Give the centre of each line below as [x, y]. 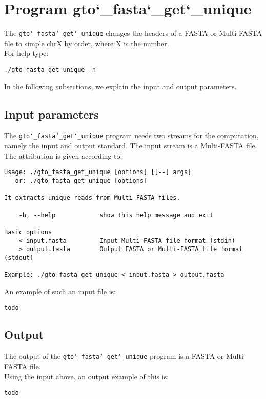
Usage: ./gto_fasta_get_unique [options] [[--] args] [98, 172]
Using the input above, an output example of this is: [87, 376]
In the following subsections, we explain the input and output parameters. [120, 86]
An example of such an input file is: [60, 291]
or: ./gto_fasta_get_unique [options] [81, 180]
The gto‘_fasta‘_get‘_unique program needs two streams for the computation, [131, 135]
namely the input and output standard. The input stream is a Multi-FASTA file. [131, 146]
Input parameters [52, 114]
